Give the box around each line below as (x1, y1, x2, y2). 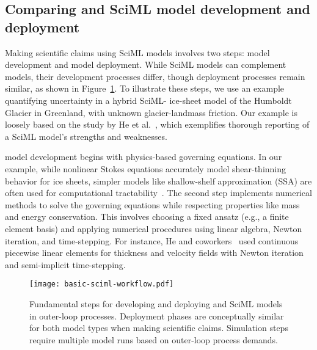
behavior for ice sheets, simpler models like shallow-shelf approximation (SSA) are (5, 174, 312, 187)
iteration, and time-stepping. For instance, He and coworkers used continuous (5, 234, 299, 247)
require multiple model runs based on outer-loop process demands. (29, 333, 278, 346)
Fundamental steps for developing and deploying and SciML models (29, 297, 283, 310)
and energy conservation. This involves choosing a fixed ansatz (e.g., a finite (5, 210, 289, 223)
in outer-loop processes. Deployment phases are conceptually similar (29, 309, 284, 322)
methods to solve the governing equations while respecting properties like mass (5, 198, 300, 211)
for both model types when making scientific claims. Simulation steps (29, 321, 288, 334)
